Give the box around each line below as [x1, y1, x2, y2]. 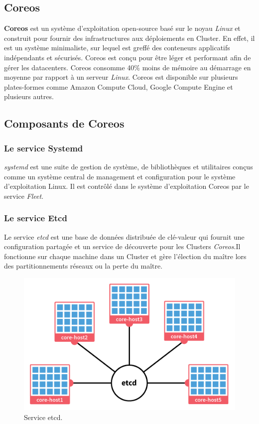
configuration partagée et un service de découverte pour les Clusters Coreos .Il [4, 241, 241, 252]
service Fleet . [4, 190, 44, 201]
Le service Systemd [4, 141, 83, 154]
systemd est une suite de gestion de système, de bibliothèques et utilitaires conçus [4, 161, 253, 171]
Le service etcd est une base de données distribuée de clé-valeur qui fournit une [4, 231, 245, 242]
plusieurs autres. [4, 91, 54, 102]
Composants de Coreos [4, 116, 125, 131]
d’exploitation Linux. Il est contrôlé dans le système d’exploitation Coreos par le [4, 181, 249, 191]
